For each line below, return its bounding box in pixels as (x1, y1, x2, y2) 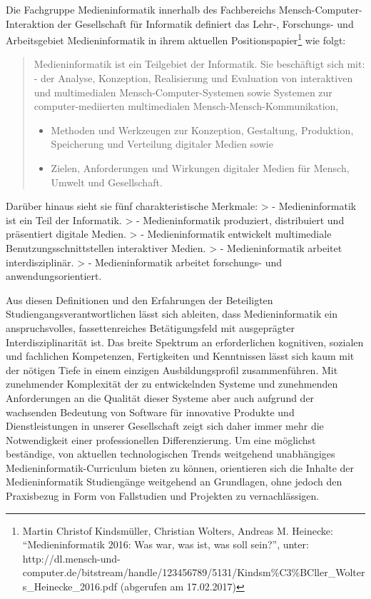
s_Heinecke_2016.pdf (22, 579, 118, 594)
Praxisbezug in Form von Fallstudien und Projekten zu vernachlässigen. (6, 488, 320, 503)
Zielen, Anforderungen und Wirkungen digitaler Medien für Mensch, (51, 161, 350, 175)
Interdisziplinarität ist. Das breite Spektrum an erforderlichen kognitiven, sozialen (6, 334, 364, 349)
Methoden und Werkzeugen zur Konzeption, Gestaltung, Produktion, (51, 122, 354, 137)
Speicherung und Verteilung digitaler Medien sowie (51, 136, 273, 151)
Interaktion (6, 16, 55, 31)
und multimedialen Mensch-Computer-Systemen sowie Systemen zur (34, 84, 332, 99)
